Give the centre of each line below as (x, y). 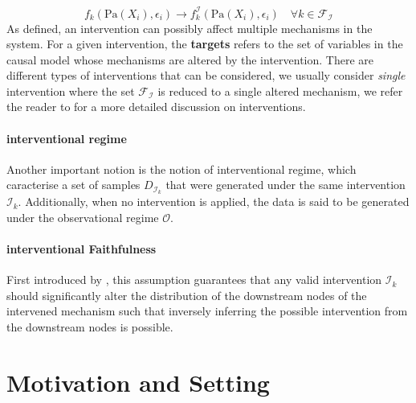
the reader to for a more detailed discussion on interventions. (156, 107)
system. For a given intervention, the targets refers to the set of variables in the (205, 44)
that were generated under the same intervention (285, 185)
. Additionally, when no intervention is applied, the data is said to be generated (214, 201)
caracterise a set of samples (73, 185)
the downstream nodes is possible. (90, 327)
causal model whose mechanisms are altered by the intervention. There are (190, 59)
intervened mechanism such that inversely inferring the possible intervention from (207, 311)
